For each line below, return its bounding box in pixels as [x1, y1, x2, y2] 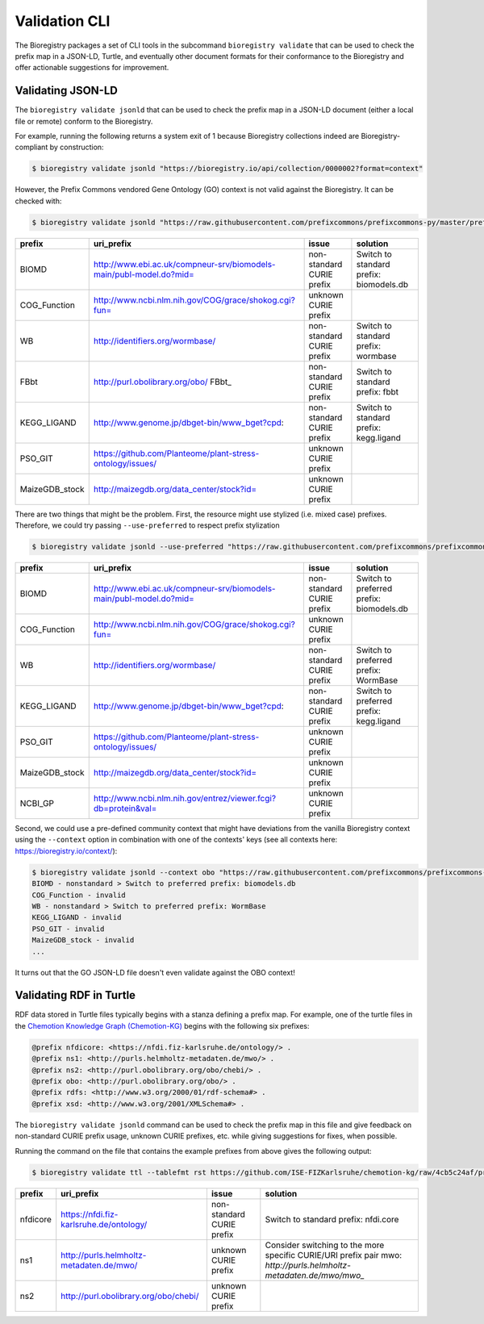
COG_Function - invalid [31, 890, 127, 900]
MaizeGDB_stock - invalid [31, 936, 135, 945]
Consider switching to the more [265, 1239, 385, 1251]
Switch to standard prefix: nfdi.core [265, 1213, 399, 1225]
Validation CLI [15, 12, 111, 30]
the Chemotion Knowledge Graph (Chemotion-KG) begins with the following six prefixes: [15, 1021, 310, 1030]
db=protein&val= [93, 803, 157, 814]
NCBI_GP [19, 798, 55, 809]
